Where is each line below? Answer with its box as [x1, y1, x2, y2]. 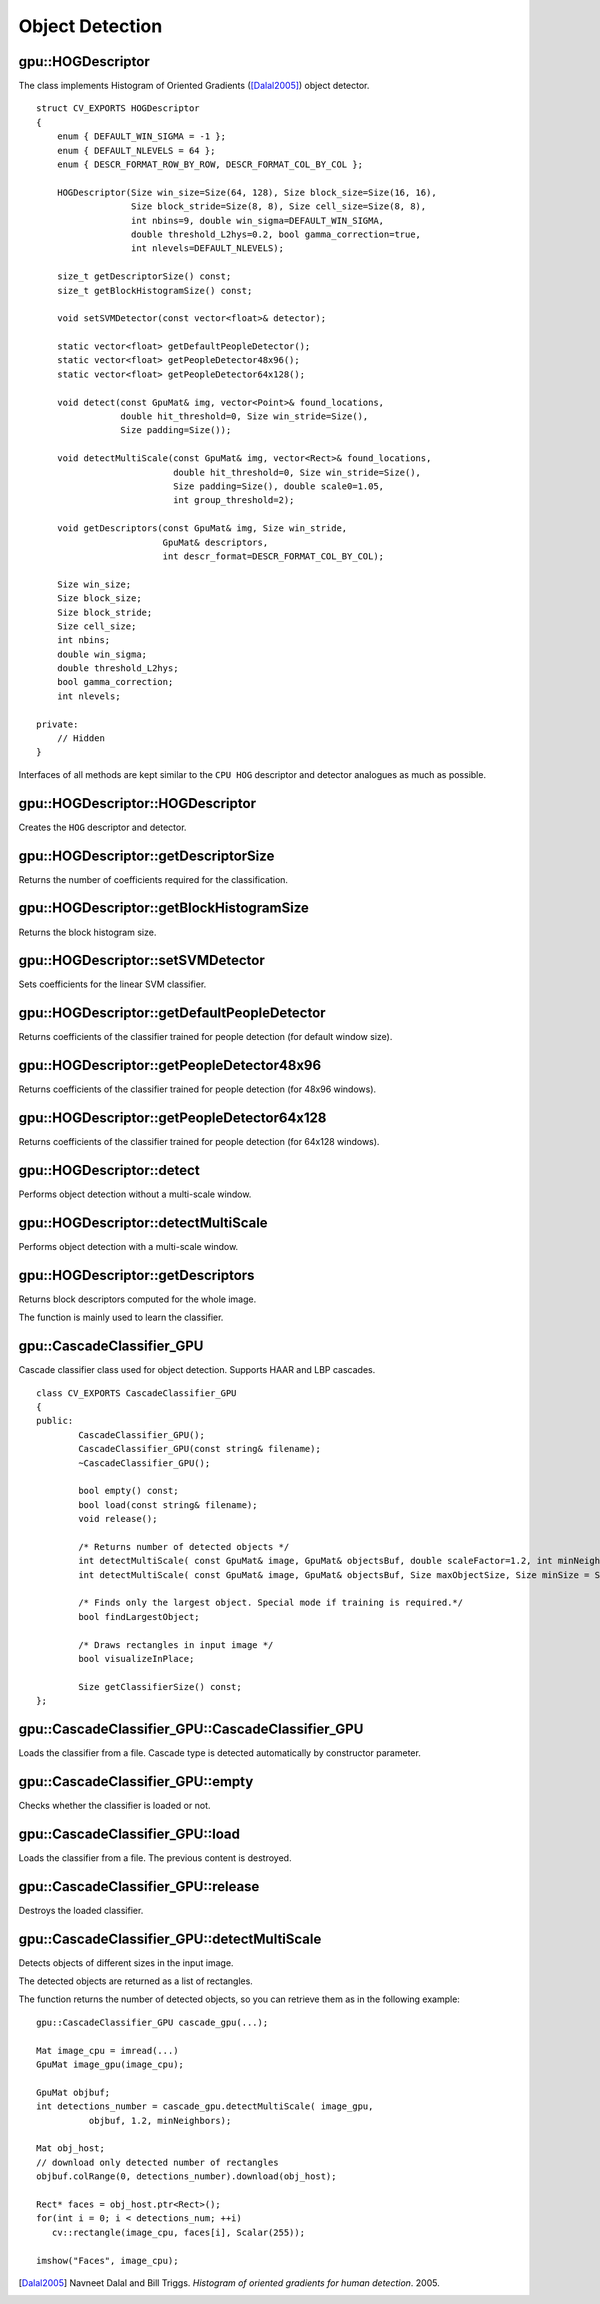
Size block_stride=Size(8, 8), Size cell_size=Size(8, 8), [130, 201, 427, 212]
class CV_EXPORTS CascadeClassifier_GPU [36, 1387, 237, 1399]
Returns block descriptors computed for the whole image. [18, 1293, 257, 1305]
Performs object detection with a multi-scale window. [18, 1240, 239, 1252]
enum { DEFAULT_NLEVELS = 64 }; [56, 145, 216, 156]
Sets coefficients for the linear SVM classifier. [18, 978, 207, 990]
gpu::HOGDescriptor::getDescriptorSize [18, 847, 275, 864]
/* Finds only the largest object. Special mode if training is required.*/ [78, 1597, 464, 1609]
